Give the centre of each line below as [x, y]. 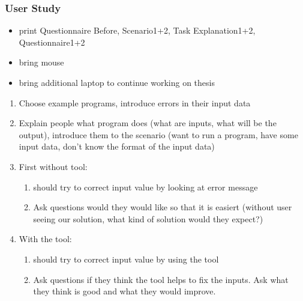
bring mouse [41, 62]
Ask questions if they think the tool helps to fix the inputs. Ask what [161, 279]
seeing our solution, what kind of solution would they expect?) [148, 218]
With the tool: [45, 239]
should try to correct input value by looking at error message [145, 187]
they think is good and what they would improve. [124, 291]
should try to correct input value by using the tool [126, 259]
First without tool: [53, 166]
